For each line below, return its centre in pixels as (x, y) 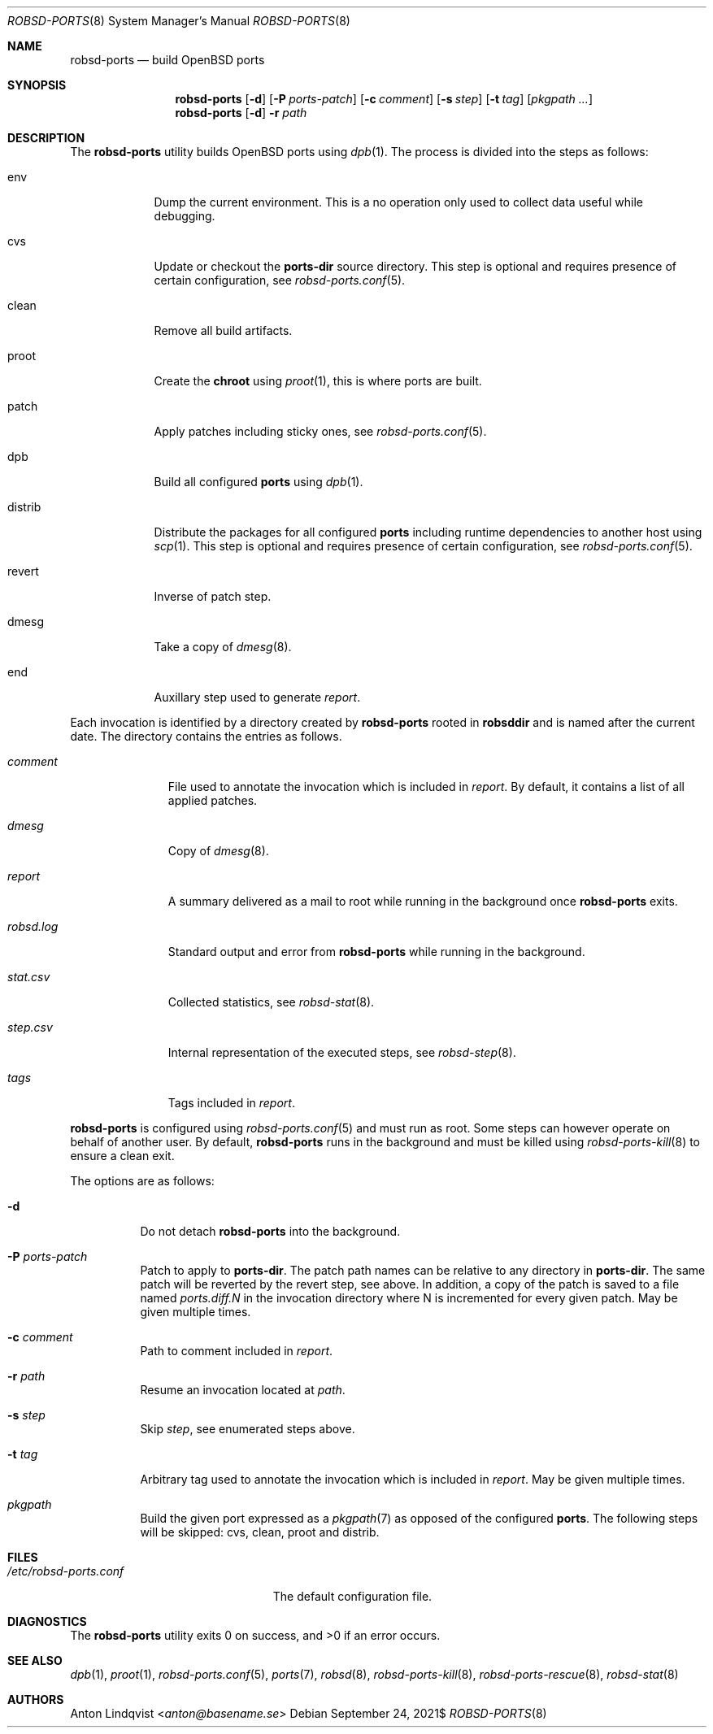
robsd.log (33, 926)
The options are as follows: (142, 1181)
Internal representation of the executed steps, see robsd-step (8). (342, 1052)
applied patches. (213, 800)
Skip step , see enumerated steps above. (248, 1429)
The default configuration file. (352, 1596)
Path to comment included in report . (237, 1351)
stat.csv (29, 977)
